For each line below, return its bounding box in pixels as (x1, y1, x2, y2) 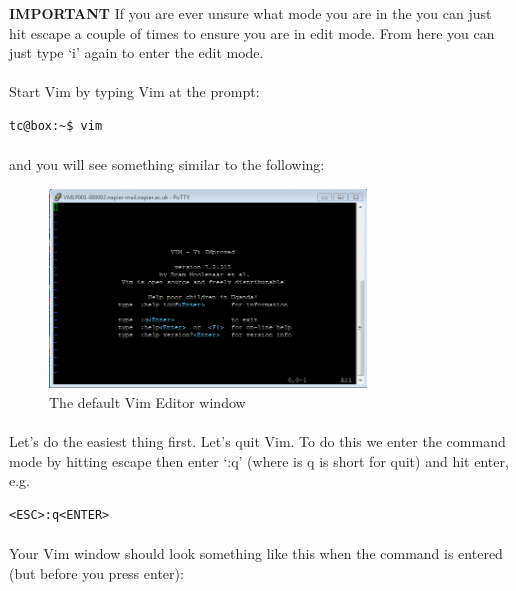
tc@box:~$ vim (9, 118, 103, 133)
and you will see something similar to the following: (9, 154, 325, 175)
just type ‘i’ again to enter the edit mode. (9, 42, 264, 63)
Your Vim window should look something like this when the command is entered (9, 543, 503, 564)
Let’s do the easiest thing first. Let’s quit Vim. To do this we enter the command (9, 431, 506, 452)
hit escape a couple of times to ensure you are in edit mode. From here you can (9, 22, 495, 43)
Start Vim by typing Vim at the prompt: (9, 81, 260, 102)
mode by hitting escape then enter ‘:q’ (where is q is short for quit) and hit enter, (9, 450, 509, 471)
